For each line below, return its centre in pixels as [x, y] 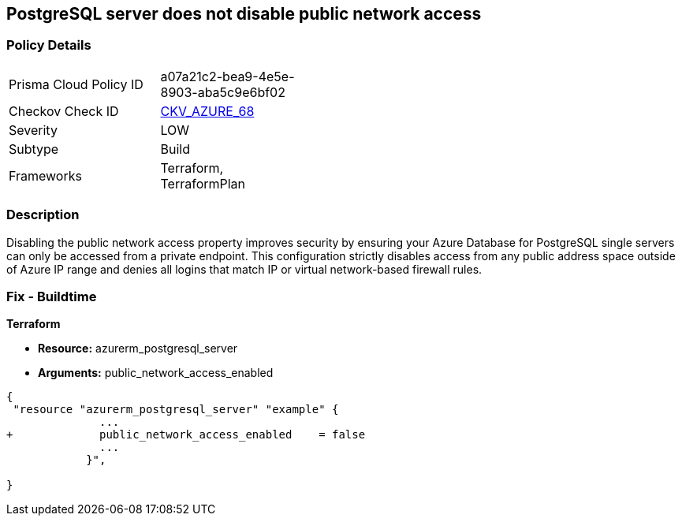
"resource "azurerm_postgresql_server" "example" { [176, 410]
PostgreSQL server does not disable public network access [244, 14]
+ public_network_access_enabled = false [186, 435]
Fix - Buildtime [52, 296]
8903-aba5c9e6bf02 [223, 92]
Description [43, 215]
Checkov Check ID [64, 111]
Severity [33, 130]
